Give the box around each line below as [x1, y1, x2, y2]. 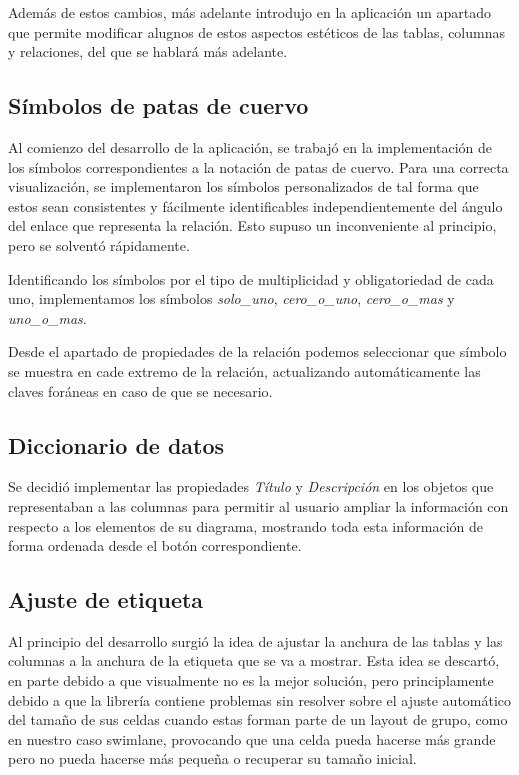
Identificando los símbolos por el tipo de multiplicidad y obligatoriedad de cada [8, 268, 494, 289]
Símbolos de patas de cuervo [8, 90, 309, 121]
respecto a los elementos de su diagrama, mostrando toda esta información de [8, 515, 484, 536]
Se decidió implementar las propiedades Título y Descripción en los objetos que [8, 476, 494, 497]
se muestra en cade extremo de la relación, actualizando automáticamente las [8, 360, 481, 381]
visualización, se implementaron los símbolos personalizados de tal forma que [8, 176, 479, 197]
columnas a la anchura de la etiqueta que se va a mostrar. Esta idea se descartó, [8, 650, 500, 671]
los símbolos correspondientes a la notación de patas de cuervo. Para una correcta [8, 156, 509, 177]
